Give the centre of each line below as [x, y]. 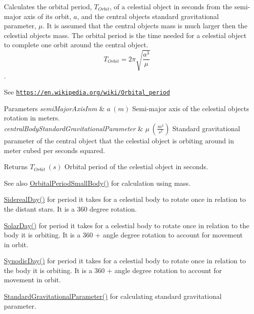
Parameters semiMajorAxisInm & [54, 108]
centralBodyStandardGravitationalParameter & [74, 128]
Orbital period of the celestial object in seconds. [136, 167]
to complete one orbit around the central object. [76, 45]
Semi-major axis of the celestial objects [190, 108]
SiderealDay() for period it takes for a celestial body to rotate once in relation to [125, 199]
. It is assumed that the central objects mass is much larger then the [145, 26]
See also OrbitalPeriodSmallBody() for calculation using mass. [97, 183]
